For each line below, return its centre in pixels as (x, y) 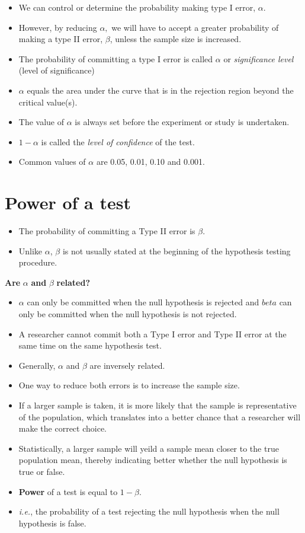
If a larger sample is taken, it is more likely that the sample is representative (158, 405)
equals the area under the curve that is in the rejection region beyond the (160, 90)
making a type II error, (61, 39)
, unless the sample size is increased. (176, 39)
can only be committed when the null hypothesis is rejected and (143, 302)
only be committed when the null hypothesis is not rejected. (128, 314)
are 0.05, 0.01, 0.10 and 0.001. (150, 162)
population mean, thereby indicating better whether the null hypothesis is (153, 460)
